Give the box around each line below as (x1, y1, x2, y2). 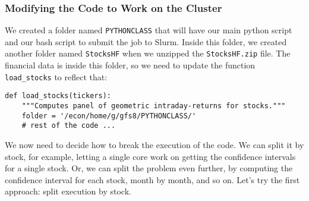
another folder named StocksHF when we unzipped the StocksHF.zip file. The (5, 47, 291, 59)
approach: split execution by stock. (5, 185, 131, 197)
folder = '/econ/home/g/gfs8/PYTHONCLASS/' (21, 111, 197, 120)
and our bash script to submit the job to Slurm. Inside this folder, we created (5, 35, 287, 48)
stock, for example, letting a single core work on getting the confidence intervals (5, 150, 296, 162)
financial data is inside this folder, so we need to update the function (5, 59, 256, 71)
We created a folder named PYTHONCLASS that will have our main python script (5, 24, 292, 36)
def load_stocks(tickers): (5, 92, 111, 100)
